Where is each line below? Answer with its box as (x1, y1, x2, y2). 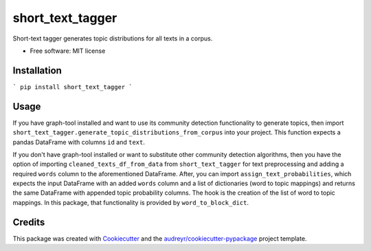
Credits (12, 216, 45, 228)
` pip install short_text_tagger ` (12, 83, 133, 91)
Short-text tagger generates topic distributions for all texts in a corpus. (12, 34, 213, 43)
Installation (12, 64, 62, 76)
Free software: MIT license (30, 47, 106, 55)
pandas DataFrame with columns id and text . (12, 138, 146, 146)
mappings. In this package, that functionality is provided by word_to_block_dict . (12, 198, 249, 206)
